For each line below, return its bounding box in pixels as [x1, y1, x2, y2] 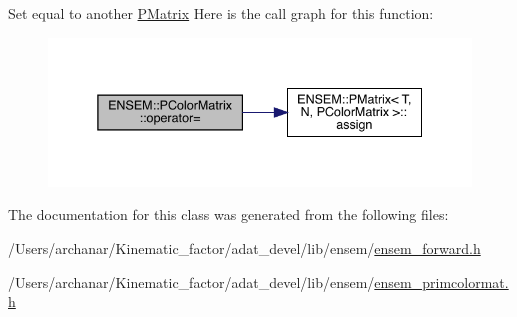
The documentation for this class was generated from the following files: [8, 204, 449, 225]
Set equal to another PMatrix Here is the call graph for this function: [8, 3, 434, 23]
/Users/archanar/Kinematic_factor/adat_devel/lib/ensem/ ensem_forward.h [8, 237, 481, 258]
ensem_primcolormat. [374, 271, 509, 292]
